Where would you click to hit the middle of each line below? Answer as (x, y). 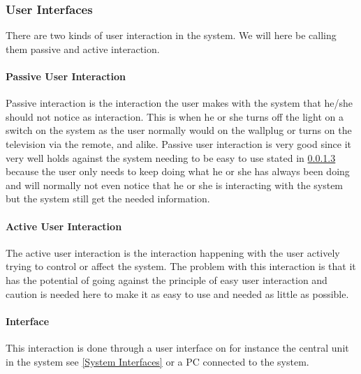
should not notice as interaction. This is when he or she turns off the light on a (175, 116)
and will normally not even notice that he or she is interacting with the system (175, 185)
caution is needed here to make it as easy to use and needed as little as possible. (177, 293)
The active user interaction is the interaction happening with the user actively (173, 252)
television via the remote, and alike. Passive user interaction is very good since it (179, 143)
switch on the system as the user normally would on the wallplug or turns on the (179, 130)
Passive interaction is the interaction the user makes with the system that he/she (179, 103)
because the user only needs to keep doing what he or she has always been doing (178, 171)
